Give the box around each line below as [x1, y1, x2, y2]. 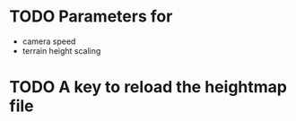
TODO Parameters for [9, 6, 173, 27]
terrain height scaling [22, 45, 101, 56]
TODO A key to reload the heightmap [9, 77, 287, 98]
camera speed [22, 36, 76, 47]
